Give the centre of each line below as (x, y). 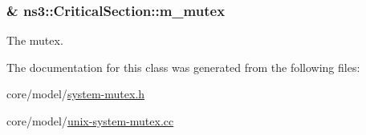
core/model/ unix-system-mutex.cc (90, 121)
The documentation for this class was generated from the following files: (183, 67)
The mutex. (35, 40)
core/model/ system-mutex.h (76, 94)
